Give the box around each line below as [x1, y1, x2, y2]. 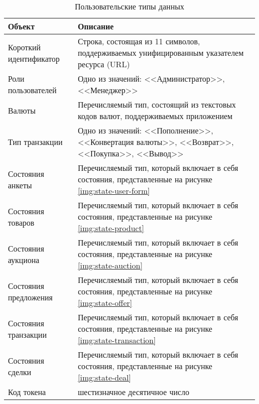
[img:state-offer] [78, 297, 132, 308]
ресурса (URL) [78, 58, 130, 70]
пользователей [8, 84, 57, 96]
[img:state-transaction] [78, 334, 156, 346]
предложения [8, 291, 53, 303]
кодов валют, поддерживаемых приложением [78, 110, 233, 122]
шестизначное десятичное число [78, 386, 189, 398]
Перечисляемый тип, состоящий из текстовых [78, 99, 236, 110]
